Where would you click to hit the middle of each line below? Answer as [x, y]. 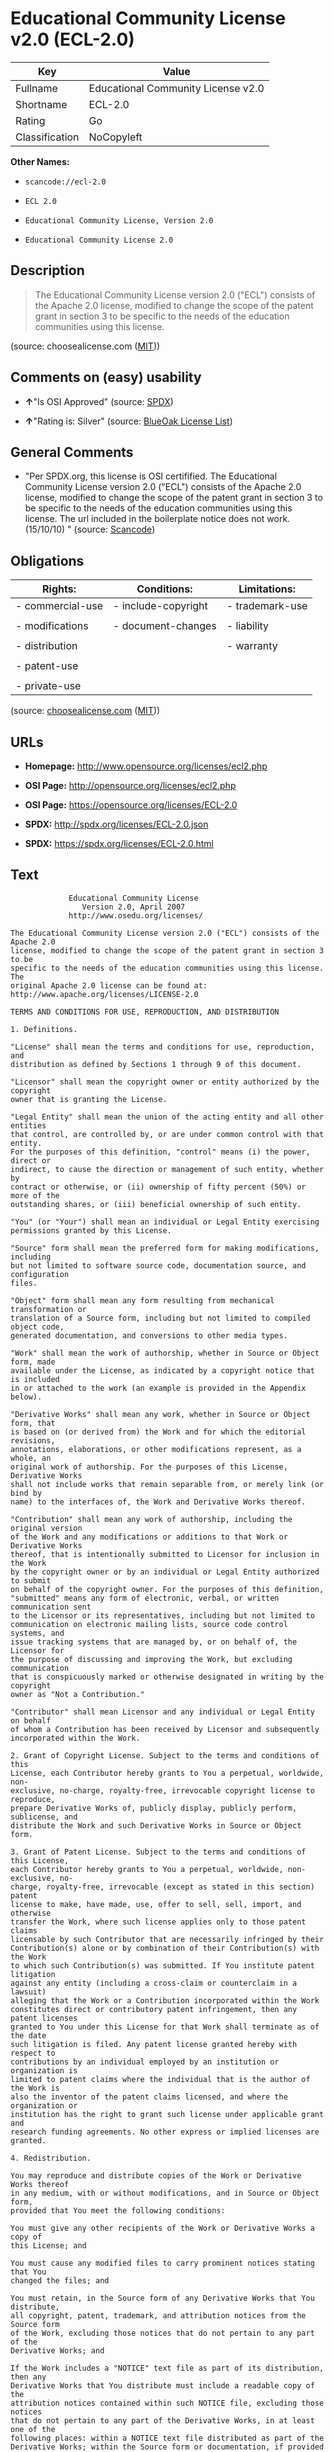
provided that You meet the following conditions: [118, 2210]
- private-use [48, 686]
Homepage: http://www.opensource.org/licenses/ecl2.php [146, 766]
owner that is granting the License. [89, 1099]
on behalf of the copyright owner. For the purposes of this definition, [167, 1589]
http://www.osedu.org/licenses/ [135, 915]
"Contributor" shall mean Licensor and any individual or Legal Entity [162, 1712]
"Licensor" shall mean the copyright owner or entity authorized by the [165, 1082]
